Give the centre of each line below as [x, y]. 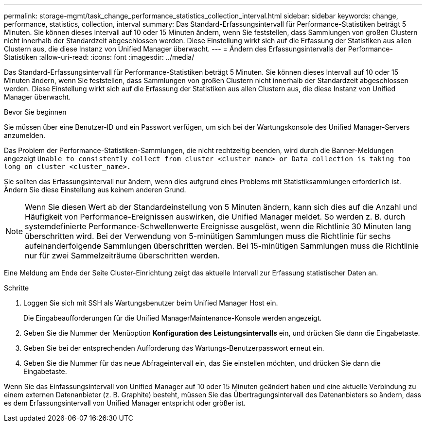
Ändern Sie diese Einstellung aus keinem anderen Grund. [95, 190]
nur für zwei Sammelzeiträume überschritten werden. [122, 256]
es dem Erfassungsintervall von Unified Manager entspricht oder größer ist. [125, 403]
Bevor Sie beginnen [35, 112]
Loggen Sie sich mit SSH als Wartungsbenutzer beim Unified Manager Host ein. [151, 303]
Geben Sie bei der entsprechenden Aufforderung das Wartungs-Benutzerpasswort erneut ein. [174, 348]
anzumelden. [25, 135]
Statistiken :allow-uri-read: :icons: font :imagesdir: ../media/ [99, 57]
